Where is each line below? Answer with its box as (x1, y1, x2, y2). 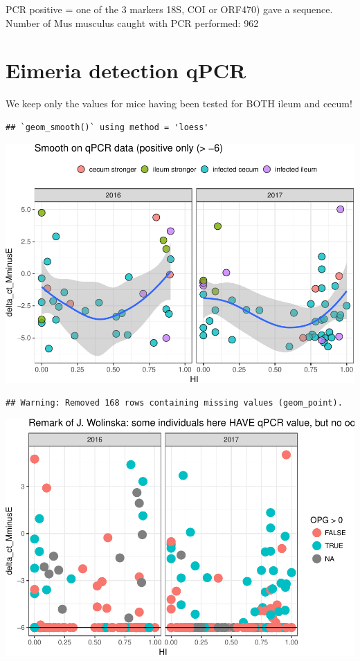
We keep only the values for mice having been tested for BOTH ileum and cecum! (6, 96, 352, 111)
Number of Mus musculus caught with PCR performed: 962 (6, 15, 259, 30)
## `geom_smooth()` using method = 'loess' (6, 122, 209, 132)
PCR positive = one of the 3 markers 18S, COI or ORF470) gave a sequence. (6, 2, 333, 16)
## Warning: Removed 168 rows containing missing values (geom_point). (6, 397, 343, 408)
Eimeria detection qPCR (6, 56, 246, 84)
